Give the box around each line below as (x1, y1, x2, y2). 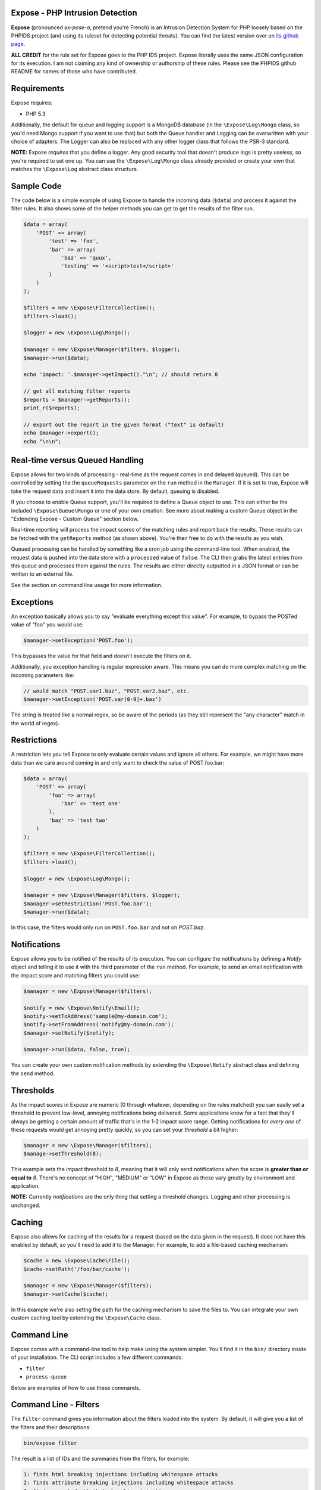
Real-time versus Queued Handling (11, 455, 144, 465)
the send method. (11, 1070, 55, 1077)
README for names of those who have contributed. (11, 68, 137, 75)
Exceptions (11, 597, 53, 607)
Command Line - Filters (11, 1399, 100, 1410)
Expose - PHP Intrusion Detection (11, 8, 137, 18)
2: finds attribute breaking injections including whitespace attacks (23, 1479, 234, 1486)
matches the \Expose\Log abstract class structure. (11, 166, 139, 173)
